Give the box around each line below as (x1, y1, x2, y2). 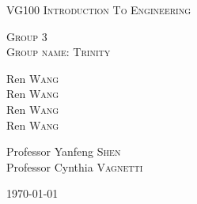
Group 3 (6, 28, 47, 44)
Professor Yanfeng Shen (6, 143, 121, 160)
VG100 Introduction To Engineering (6, 2, 191, 17)
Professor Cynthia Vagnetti (6, 158, 143, 175)
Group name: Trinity (6, 43, 111, 60)
